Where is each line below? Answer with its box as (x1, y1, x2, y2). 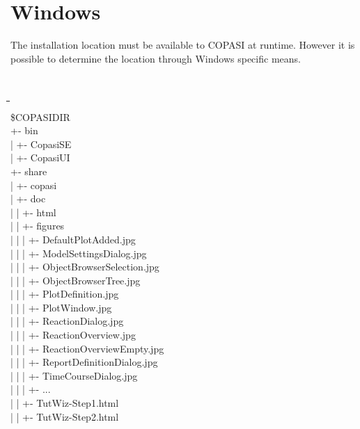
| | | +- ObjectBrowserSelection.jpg (10, 259, 159, 274)
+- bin (10, 123, 38, 138)
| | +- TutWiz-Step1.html (10, 396, 119, 410)
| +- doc (10, 191, 46, 206)
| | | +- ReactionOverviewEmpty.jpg (10, 341, 164, 355)
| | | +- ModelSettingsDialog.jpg (10, 245, 147, 260)
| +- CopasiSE (10, 136, 72, 151)
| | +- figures (10, 218, 65, 233)
